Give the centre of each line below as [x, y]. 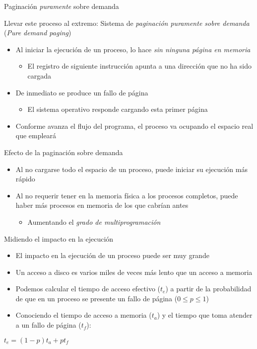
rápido [25, 179]
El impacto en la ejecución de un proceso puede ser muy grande [112, 255]
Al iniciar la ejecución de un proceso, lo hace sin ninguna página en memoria [133, 49]
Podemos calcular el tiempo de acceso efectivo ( [88, 289]
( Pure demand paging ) [38, 33]
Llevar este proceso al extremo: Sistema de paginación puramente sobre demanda [127, 23]
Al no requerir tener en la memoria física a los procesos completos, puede [127, 195]
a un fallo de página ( [48, 325]
